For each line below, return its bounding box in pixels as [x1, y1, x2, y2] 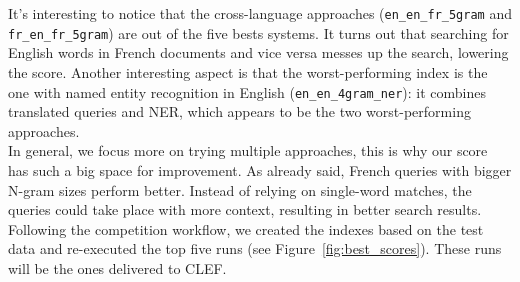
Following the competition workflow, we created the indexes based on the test [8, 218, 484, 239]
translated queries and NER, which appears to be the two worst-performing [8, 101, 471, 122]
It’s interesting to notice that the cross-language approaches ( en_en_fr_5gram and [8, 3, 512, 23]
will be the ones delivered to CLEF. [8, 257, 227, 278]
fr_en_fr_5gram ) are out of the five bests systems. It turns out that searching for [8, 22, 509, 43]
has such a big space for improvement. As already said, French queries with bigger [8, 159, 512, 180]
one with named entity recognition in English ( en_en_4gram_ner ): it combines [8, 81, 487, 102]
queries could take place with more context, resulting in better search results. [8, 199, 482, 220]
